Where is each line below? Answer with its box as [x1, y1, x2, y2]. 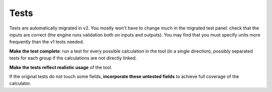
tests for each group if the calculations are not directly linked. [9, 55, 137, 61]
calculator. [9, 80, 31, 86]
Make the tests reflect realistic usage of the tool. [9, 64, 113, 70]
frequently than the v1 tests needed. [9, 39, 84, 45]
